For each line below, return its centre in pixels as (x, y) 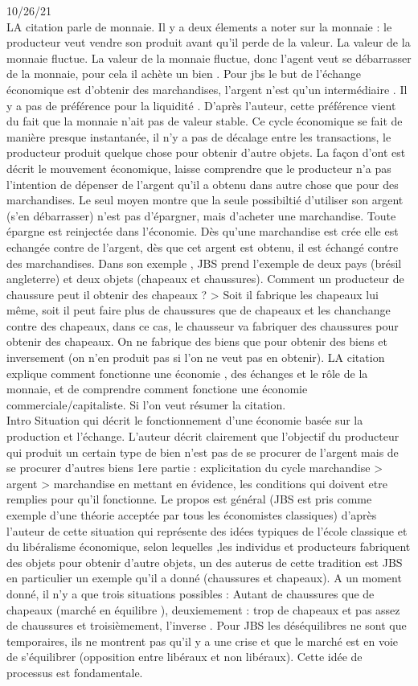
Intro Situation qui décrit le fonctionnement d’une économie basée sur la (185, 420)
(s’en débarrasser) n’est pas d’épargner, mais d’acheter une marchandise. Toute (201, 215)
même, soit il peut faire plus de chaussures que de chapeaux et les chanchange (199, 310)
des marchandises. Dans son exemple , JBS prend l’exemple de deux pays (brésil (204, 263)
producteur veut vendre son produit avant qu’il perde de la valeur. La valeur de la (209, 42)
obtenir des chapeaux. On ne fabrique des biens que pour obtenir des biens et (197, 341)
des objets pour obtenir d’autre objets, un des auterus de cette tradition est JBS (205, 562)
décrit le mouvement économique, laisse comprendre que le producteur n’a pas (199, 168)
